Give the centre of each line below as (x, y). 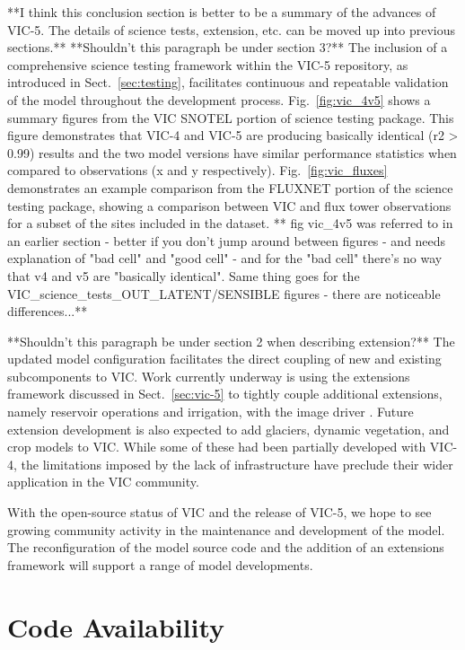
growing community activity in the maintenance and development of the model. (226, 529)
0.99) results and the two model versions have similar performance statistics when (232, 152)
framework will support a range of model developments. (160, 564)
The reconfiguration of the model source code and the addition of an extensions (226, 547)
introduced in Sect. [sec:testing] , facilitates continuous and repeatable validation (228, 82)
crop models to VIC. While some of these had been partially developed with (217, 447)
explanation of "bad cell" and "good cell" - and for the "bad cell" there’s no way (225, 258)
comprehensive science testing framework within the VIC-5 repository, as (208, 64)
